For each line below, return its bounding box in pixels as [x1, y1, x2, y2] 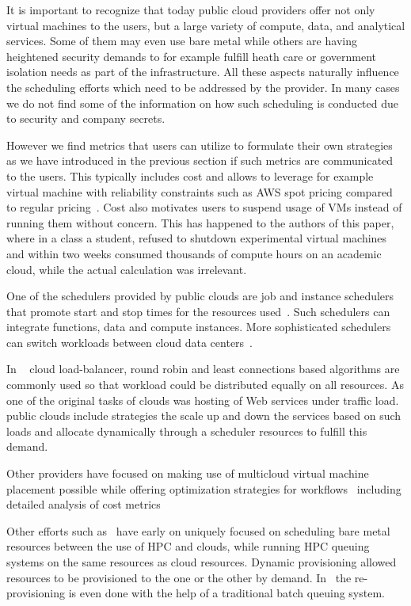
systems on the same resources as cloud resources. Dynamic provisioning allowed [6, 554, 397, 570]
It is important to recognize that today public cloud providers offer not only [6, 2, 375, 17]
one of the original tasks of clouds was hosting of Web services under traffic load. [6, 391, 399, 408]
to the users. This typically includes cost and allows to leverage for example [6, 167, 374, 184]
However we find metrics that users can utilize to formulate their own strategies [6, 136, 393, 153]
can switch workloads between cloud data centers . [6, 333, 253, 350]
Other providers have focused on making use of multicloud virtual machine [6, 465, 369, 482]
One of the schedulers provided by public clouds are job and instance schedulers [6, 288, 394, 304]
